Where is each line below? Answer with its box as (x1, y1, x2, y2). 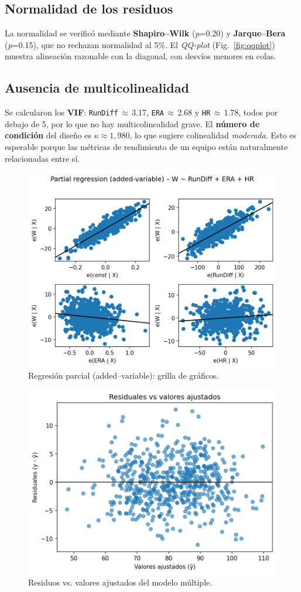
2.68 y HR (177, 106, 211, 118)
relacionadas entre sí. (5, 152, 80, 164)
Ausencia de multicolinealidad (5, 79, 189, 97)
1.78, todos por (224, 106, 278, 118)
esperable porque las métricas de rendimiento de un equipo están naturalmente (5, 141, 288, 153)
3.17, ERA (132, 106, 164, 118)
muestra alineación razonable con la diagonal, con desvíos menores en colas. (5, 50, 276, 62)
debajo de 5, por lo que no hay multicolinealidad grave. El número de (5, 117, 260, 130)
